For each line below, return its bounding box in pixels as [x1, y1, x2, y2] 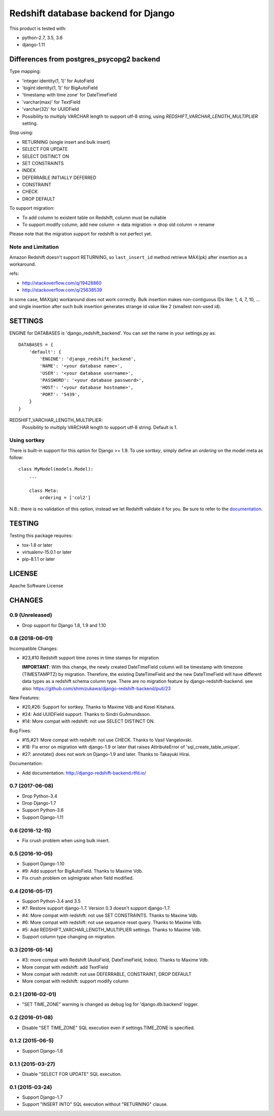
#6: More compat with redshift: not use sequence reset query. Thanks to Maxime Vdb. [22, 920, 202, 926]
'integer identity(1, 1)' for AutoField [22, 78, 94, 84]
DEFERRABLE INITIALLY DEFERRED [22, 174, 96, 180]
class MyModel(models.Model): [18, 466, 94, 472]
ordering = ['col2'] [40, 495, 91, 500]
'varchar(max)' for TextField [22, 99, 81, 105]
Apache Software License [9, 583, 63, 589]
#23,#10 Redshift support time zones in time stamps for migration [22, 655, 159, 661]
